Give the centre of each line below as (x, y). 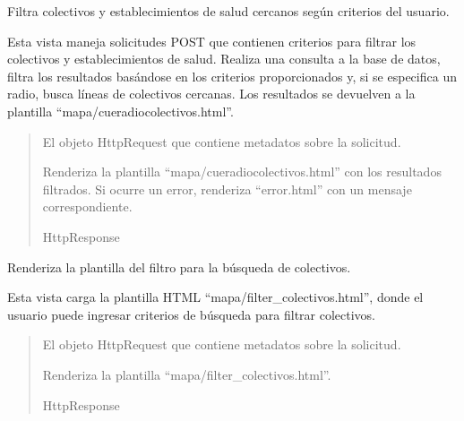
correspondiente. (87, 206)
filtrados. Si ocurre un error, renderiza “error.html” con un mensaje (227, 189)
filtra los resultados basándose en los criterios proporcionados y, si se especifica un (232, 76)
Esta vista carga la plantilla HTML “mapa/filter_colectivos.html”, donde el (215, 297)
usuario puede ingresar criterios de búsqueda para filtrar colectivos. (191, 314)
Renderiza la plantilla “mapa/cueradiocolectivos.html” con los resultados (242, 172)
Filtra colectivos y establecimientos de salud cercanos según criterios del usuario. (228, 11)
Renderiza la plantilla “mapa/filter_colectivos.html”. (187, 374)
